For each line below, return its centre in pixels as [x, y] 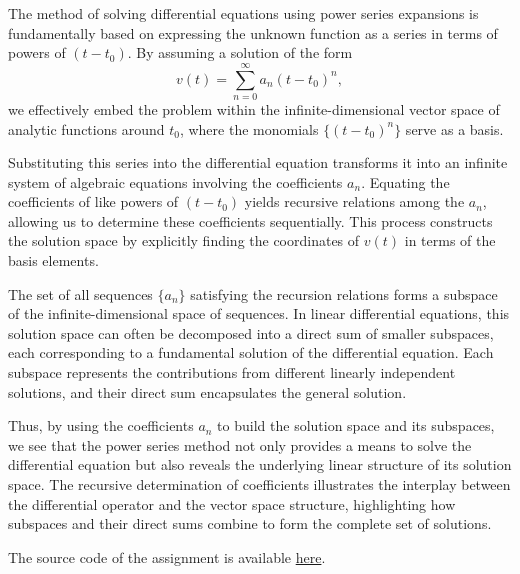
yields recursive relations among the [354, 201]
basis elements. [53, 260]
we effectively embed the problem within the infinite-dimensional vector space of [254, 108]
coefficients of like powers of [93, 201]
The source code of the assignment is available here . [167, 556]
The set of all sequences [80, 293]
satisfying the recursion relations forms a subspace [344, 293]
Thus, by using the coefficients [101, 425]
